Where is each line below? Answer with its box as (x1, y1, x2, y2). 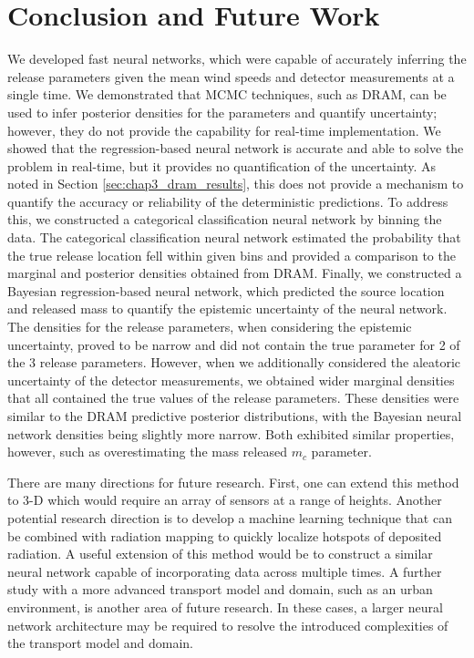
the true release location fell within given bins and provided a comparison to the (7, 245, 456, 264)
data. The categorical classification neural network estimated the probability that (7, 228, 461, 247)
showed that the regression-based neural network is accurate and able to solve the (7, 139, 464, 158)
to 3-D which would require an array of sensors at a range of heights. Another (7, 490, 442, 509)
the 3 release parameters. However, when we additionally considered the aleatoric (7, 353, 461, 372)
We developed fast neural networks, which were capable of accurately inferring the (7, 49, 467, 68)
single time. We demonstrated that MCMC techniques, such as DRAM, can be (7, 85, 447, 104)
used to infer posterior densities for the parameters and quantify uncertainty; (7, 102, 438, 121)
